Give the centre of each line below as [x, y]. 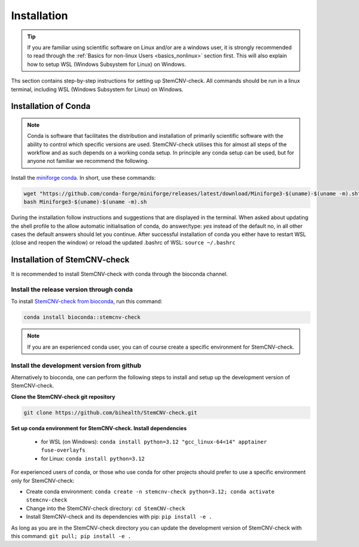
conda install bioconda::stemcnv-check [82, 317]
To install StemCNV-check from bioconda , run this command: [87, 301]
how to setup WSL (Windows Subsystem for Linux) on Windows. [107, 64]
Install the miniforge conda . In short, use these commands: [83, 177]
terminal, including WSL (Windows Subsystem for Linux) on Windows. [97, 89]
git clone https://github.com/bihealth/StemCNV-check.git [110, 412]
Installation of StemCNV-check [70, 260]
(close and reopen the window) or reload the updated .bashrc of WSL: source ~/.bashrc [123, 243]
